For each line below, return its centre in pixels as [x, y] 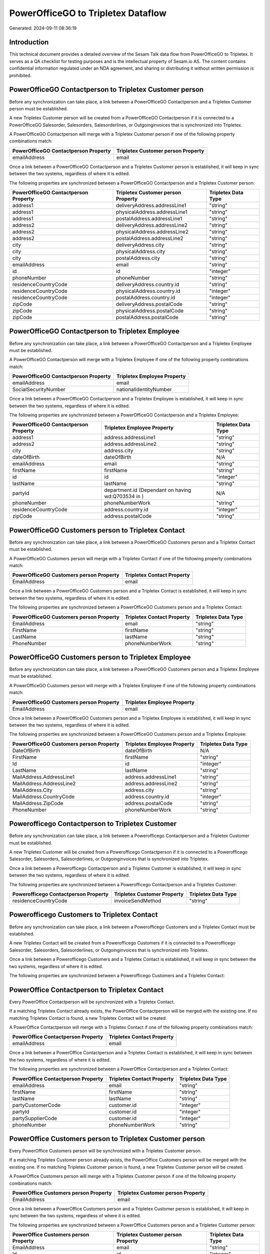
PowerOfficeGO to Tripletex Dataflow [88, 13]
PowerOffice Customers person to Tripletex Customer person [107, 1139]
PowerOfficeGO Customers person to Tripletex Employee [100, 657]
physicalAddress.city [140, 252]
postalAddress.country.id [145, 297]
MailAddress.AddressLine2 [44, 783]
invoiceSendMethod [138, 901]
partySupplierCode [35, 1118]
